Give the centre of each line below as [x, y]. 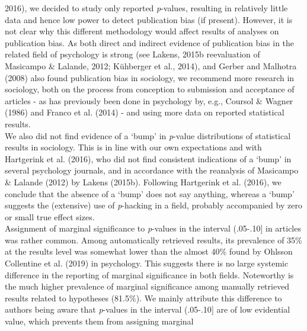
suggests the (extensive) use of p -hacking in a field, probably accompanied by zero [153, 205]
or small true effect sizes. [50, 216]
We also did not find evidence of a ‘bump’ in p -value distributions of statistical [148, 135]
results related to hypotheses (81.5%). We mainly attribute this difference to [143, 298]
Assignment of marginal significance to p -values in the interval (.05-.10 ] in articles [153, 228]
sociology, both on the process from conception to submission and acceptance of [150, 89]
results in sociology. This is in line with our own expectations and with [133, 147]
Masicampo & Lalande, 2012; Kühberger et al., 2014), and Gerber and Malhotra [151, 65]
